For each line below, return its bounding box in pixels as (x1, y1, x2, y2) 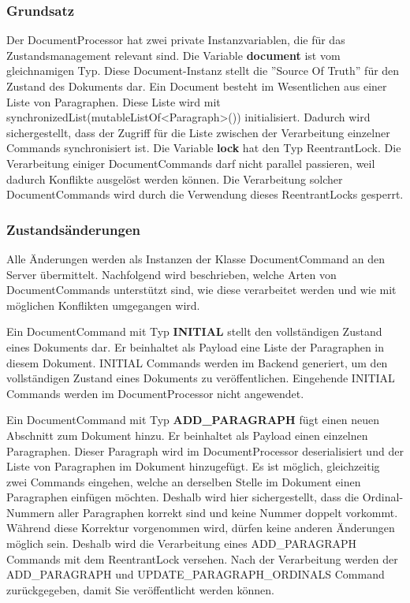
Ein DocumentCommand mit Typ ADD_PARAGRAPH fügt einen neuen (6, 411, 379, 428)
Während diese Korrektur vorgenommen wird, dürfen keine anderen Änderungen (6, 519, 395, 536)
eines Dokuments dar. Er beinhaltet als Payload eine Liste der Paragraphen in (6, 338, 385, 355)
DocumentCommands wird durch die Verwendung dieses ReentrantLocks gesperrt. (6, 186, 404, 203)
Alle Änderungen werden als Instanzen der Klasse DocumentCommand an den (6, 250, 386, 266)
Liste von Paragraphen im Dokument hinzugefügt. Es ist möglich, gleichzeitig (6, 458, 380, 475)
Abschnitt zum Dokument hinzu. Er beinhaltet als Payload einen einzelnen (6, 426, 368, 443)
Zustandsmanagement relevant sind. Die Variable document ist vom (6, 47, 341, 63)
